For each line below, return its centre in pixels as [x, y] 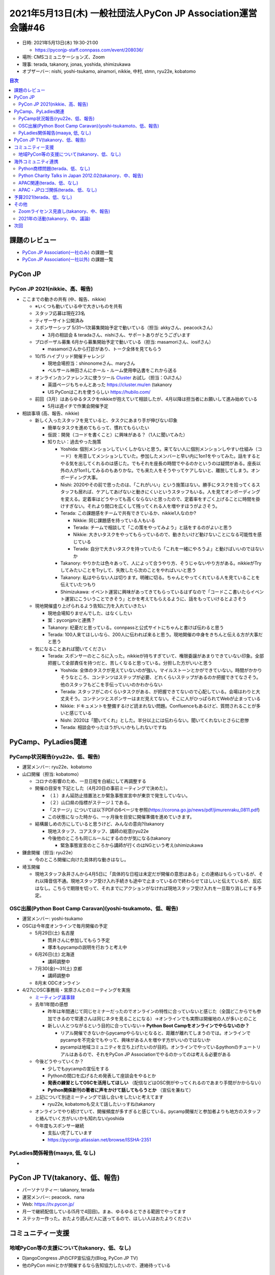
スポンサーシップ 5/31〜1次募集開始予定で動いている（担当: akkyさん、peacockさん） [125, 328]
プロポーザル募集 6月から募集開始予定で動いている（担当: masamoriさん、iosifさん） [124, 342]
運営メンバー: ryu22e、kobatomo [57, 767]
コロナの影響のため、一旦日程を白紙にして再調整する [91, 781]
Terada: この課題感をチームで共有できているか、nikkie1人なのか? [128, 513]
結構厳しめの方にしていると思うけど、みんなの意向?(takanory [100, 824]
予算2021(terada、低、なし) [43, 197]
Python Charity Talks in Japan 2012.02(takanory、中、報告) [81, 175]
